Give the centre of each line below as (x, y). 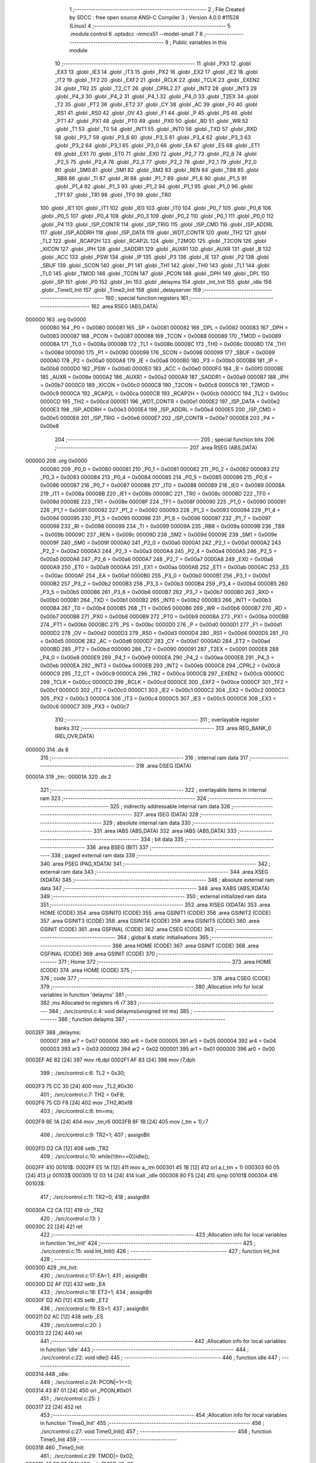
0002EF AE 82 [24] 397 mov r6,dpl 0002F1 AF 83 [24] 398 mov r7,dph (110, 1060)
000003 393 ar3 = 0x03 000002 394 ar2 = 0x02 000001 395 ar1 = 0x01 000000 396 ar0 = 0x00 (157, 1049)
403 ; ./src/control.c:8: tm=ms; (77, 1111)
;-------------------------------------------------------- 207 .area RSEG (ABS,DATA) (156, 447)
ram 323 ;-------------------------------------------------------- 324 (123, 798)
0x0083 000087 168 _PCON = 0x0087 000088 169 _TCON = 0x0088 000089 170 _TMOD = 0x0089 (161, 336)
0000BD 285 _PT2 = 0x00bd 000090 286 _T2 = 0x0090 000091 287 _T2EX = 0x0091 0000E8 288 (159, 649)
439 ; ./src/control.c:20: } (71, 1325)
